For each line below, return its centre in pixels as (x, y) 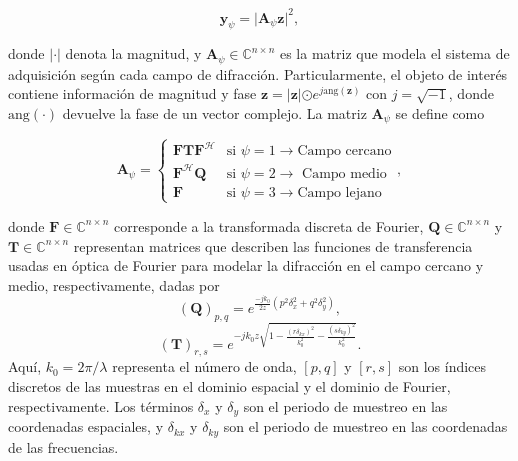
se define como (440, 112)
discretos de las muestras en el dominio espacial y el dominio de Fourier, (229, 386)
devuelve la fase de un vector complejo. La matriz (214, 112)
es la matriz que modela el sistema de (394, 53)
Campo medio (344, 173)
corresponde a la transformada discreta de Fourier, (268, 225)
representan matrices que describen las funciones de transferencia (273, 245)
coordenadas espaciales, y (86, 426)
